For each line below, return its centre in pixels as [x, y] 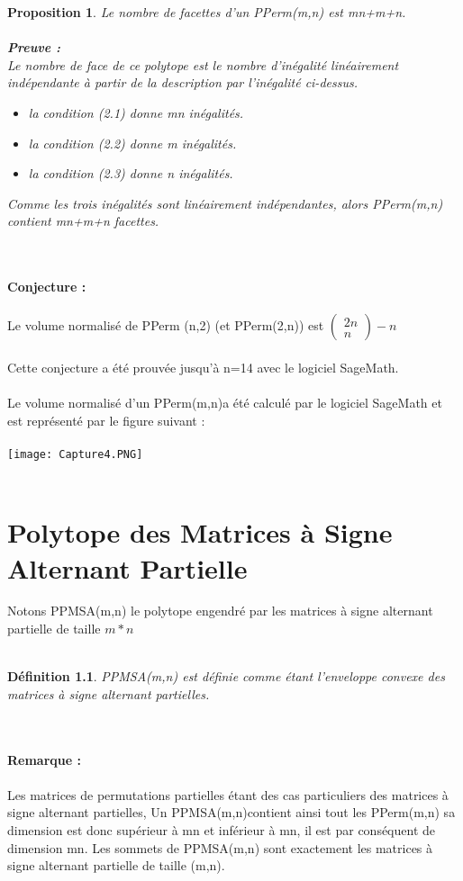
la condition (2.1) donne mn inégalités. [136, 112]
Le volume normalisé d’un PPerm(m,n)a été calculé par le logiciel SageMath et [225, 403]
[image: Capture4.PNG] [75, 454]
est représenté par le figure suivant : [106, 420]
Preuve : [34, 47]
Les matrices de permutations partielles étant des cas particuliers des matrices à [228, 794]
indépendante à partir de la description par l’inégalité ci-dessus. [182, 82]
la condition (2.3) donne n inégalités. [131, 173]
